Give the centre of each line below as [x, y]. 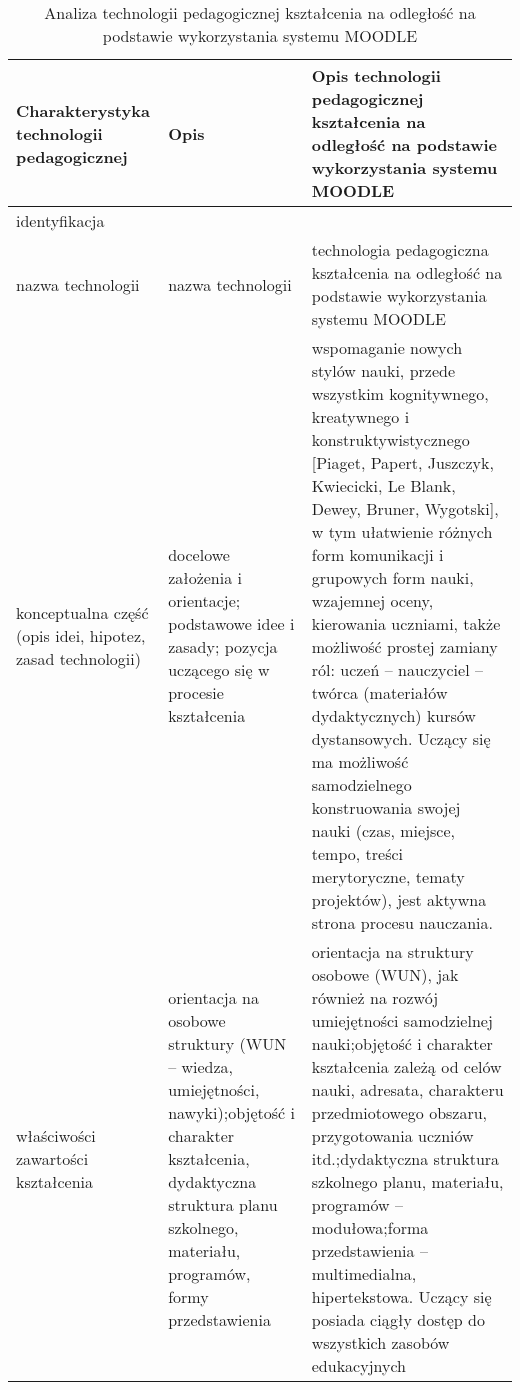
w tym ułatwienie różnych [402, 531]
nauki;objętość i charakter [402, 1043]
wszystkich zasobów [380, 1342]
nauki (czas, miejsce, [383, 830]
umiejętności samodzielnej [402, 1020]
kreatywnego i [360, 416]
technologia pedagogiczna [400, 249]
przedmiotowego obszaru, [399, 1112]
